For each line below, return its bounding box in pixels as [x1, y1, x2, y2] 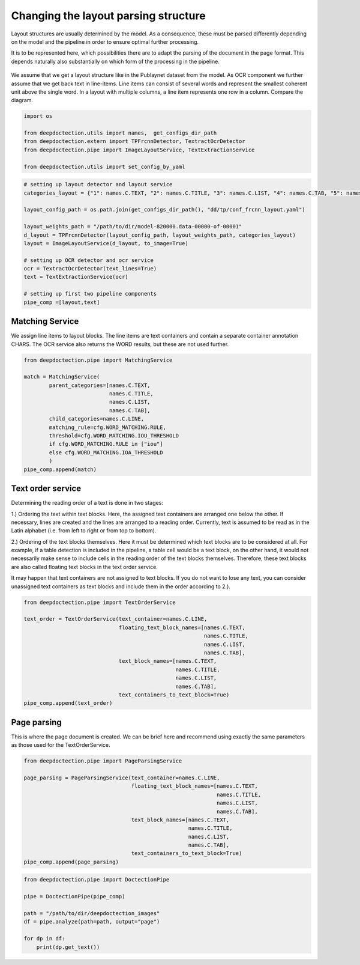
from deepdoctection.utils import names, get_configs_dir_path [23, 130, 217, 136]
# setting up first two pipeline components [23, 290, 157, 297]
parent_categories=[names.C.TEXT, [49, 382, 151, 389]
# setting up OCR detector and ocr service [23, 257, 154, 264]
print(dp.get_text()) [36, 943, 100, 951]
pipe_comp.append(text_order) [23, 700, 113, 707]
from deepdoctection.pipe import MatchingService [23, 356, 173, 364]
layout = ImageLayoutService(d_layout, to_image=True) [23, 240, 188, 246]
